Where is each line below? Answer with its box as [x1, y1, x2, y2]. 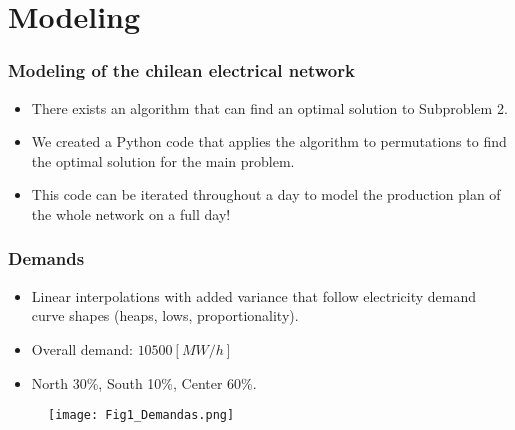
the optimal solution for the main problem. [31, 150, 295, 171]
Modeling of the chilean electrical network [8, 58, 355, 83]
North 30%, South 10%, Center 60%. [31, 372, 257, 393]
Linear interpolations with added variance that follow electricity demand [31, 285, 476, 306]
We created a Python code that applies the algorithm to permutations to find [31, 131, 507, 152]
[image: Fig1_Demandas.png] [48, 408, 235, 423]
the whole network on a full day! [31, 203, 231, 224]
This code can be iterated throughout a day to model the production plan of [31, 184, 501, 205]
